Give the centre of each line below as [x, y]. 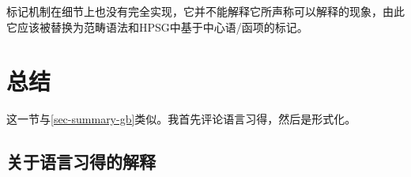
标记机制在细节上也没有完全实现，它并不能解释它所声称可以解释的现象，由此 [205, 11]
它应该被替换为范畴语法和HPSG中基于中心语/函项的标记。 [157, 26]
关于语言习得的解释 [81, 162]
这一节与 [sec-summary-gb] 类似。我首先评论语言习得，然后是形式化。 [181, 119]
